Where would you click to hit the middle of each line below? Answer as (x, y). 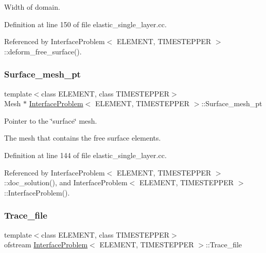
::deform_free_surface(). (43, 51)
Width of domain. (32, 7)
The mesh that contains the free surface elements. (83, 138)
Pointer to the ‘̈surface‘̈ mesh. (51, 120)
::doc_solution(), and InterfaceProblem (66, 182)
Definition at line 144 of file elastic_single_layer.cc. (85, 155)
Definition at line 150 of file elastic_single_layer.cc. (85, 24)
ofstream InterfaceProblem (46, 245)
